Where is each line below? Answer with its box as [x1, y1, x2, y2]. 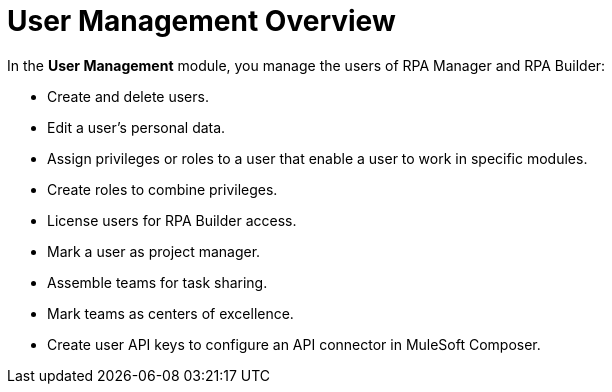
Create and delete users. [47, 87, 209, 105]
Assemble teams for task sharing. [47, 273, 268, 291]
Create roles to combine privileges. [47, 180, 278, 198]
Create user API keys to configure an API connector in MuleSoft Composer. [47, 335, 541, 353]
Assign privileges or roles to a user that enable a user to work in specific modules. [47, 149, 588, 167]
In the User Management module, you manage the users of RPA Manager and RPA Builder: [7, 56, 606, 74]
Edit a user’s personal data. [47, 118, 226, 136]
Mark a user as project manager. [47, 242, 261, 260]
